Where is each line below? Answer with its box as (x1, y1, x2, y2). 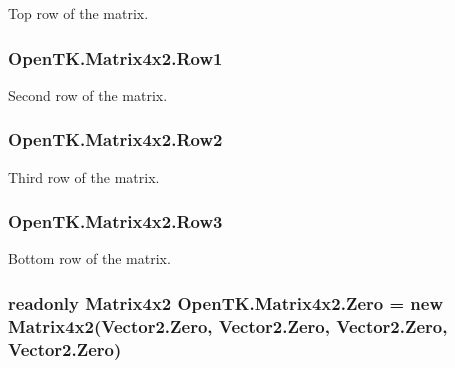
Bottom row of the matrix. (8, 248, 171, 269)
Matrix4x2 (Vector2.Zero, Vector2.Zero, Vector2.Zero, (8, 313, 448, 338)
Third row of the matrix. (8, 166, 160, 187)
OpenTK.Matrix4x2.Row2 (8, 127, 223, 152)
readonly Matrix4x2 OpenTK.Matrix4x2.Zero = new (8, 290, 444, 315)
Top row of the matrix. (8, 3, 149, 23)
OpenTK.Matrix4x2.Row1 (8, 45, 223, 70)
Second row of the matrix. (8, 84, 168, 105)
